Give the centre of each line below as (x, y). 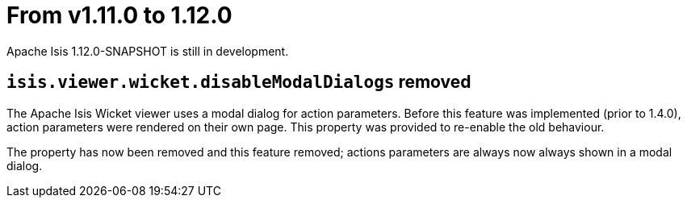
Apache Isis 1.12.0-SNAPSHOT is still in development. (148, 51)
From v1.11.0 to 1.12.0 (119, 15)
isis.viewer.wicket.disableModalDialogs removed (239, 82)
